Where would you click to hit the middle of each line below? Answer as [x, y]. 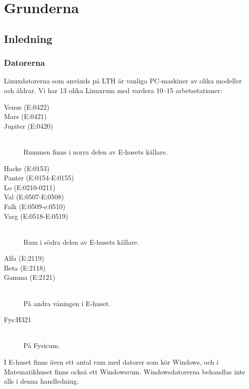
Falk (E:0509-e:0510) [35, 206]
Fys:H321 [18, 320]
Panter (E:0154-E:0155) [39, 178]
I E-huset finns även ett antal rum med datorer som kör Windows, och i [111, 362]
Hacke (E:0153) [27, 168]
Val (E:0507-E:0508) [34, 197]
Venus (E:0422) [27, 107]
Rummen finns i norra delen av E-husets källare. [96, 151]
